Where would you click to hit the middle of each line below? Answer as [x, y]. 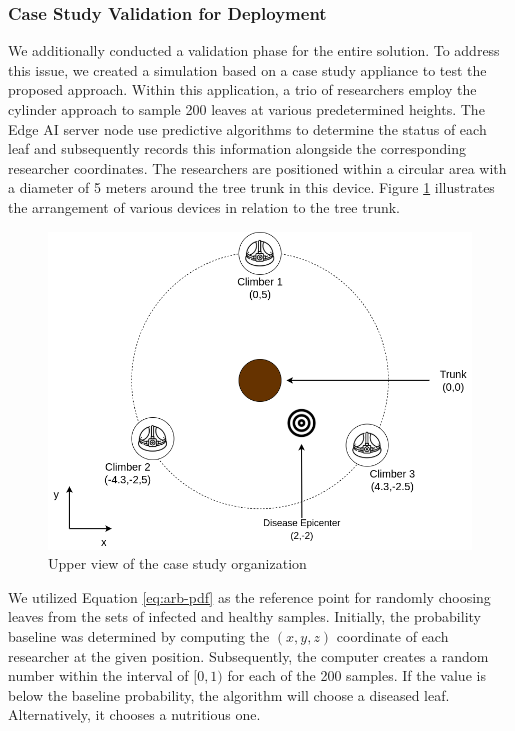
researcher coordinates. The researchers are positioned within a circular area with [257, 167]
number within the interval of [98, 675]
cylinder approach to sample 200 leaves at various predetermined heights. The [246, 109]
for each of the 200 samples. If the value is [356, 675]
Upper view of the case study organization [177, 563]
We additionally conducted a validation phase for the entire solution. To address [254, 50]
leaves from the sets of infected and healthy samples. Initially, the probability [244, 616]
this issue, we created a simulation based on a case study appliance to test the [247, 69]
